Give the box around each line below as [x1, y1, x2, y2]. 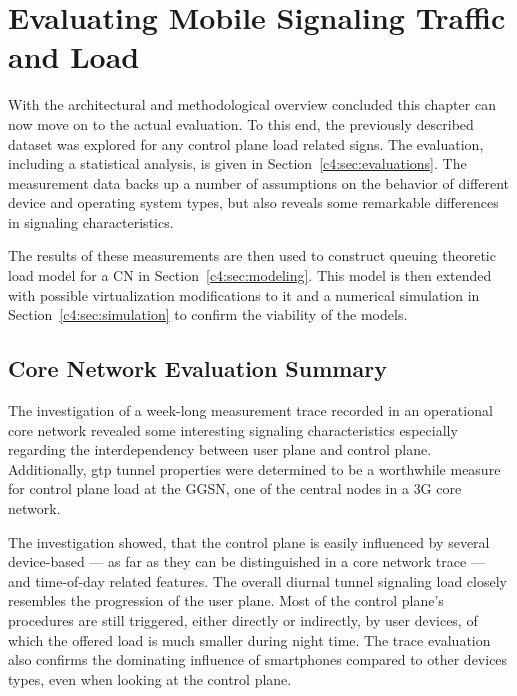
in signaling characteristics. [8, 211, 174, 232]
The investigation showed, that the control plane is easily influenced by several [8, 531, 490, 552]
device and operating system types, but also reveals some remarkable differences [8, 192, 499, 213]
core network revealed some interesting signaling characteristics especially [8, 419, 458, 440]
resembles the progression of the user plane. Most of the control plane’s [8, 590, 444, 611]
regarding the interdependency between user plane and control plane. [8, 439, 432, 460]
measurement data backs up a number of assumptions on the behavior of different [8, 172, 510, 193]
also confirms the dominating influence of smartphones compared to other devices [8, 649, 508, 670]
